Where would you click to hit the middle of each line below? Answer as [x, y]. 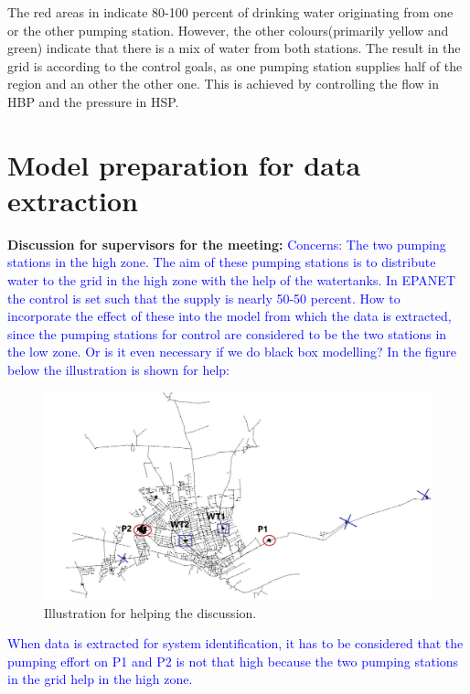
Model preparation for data [184, 164]
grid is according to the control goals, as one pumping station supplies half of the [235, 65]
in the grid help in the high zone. [100, 679]
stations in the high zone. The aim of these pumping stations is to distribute [222, 262]
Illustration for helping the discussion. [150, 612]
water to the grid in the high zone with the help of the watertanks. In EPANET [232, 280]
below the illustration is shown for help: [118, 370]
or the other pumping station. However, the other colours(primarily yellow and [228, 30]
